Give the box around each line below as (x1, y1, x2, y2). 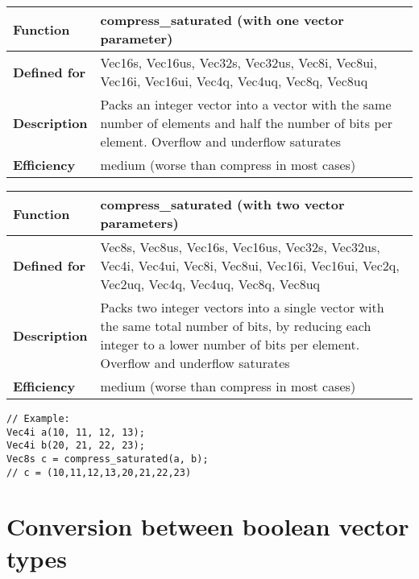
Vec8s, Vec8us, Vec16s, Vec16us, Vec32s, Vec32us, (100, 238, 380, 256)
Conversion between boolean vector (6, 510, 409, 543)
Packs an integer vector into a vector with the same (100, 95, 392, 114)
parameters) (100, 213, 179, 232)
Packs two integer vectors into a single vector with (100, 298, 384, 316)
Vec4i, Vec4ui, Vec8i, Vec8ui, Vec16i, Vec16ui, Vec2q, (100, 256, 400, 275)
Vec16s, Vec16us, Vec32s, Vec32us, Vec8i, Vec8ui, (100, 53, 377, 72)
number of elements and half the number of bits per (100, 114, 393, 132)
